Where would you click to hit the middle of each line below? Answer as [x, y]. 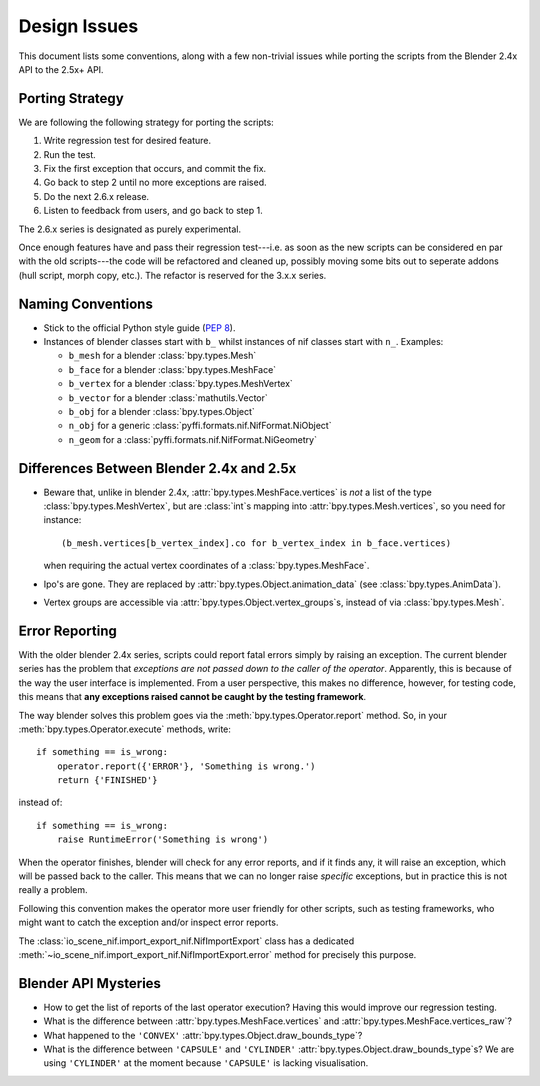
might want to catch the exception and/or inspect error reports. [148, 922]
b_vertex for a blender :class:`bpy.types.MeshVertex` [181, 384]
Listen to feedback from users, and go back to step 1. [153, 211]
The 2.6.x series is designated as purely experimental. [130, 229]
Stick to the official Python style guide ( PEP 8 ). [139, 327]
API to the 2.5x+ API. [61, 69]
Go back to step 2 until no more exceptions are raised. [155, 182]
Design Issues [78, 26]
